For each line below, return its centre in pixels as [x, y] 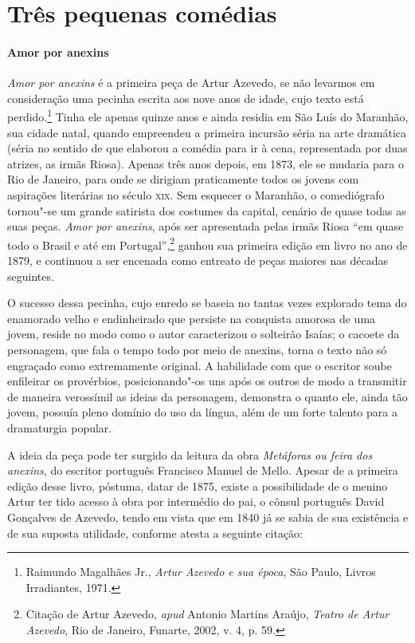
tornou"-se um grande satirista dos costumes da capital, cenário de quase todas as [207, 210]
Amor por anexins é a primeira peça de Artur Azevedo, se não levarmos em [191, 83]
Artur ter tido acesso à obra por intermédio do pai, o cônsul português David [196, 501]
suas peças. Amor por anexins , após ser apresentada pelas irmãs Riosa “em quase [206, 226]
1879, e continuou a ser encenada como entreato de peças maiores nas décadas [198, 260]
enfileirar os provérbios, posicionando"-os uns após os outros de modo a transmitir [207, 381]
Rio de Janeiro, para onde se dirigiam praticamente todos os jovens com [183, 179]
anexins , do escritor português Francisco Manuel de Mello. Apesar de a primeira [203, 470]
